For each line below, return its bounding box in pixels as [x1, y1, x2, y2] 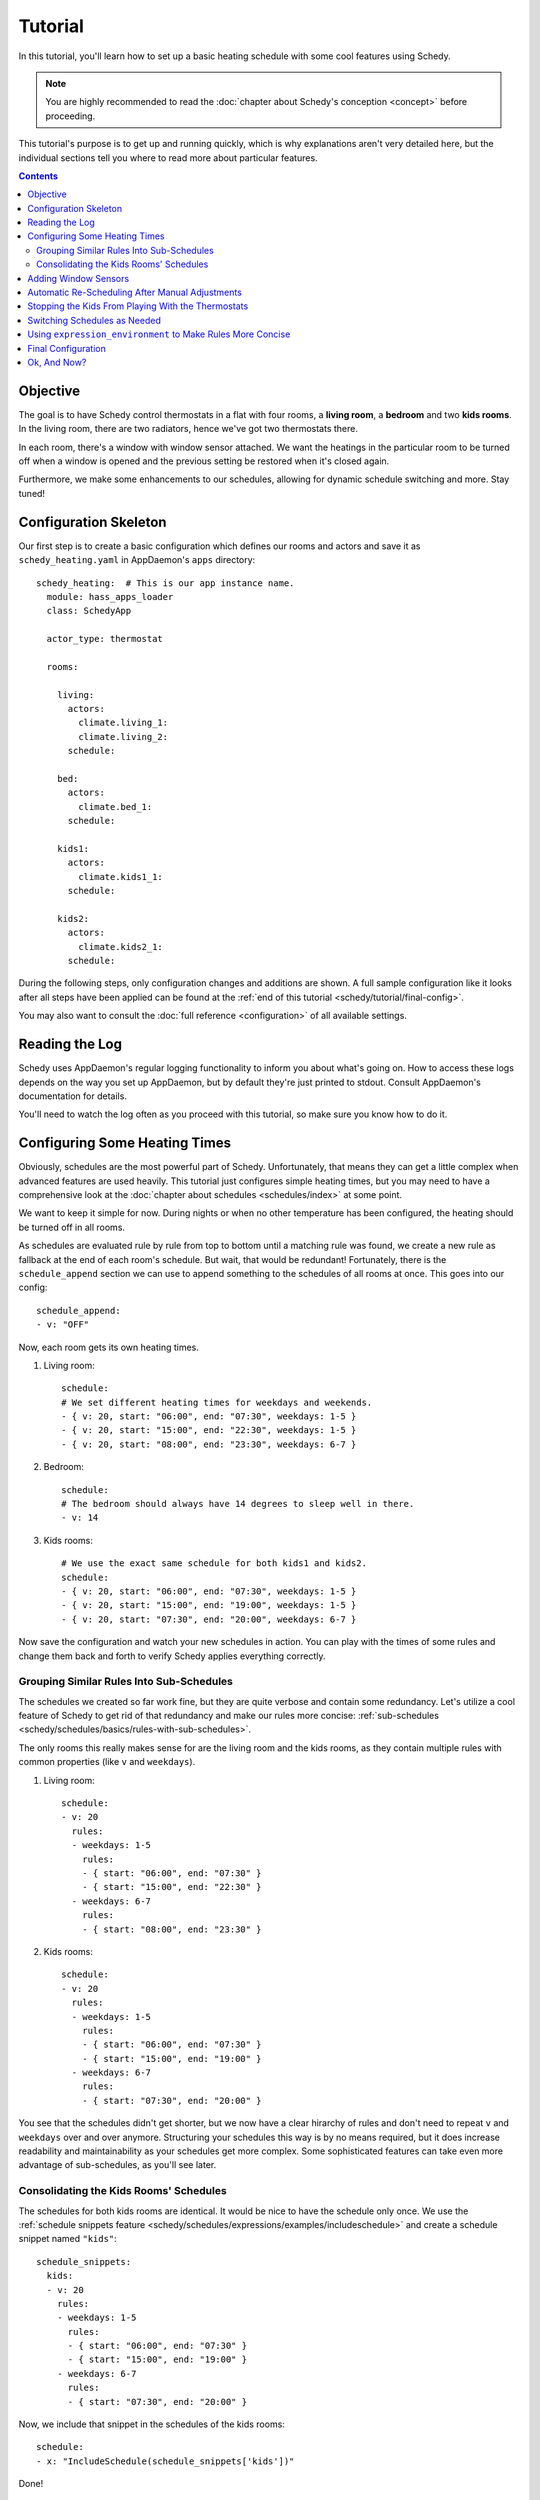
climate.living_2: [78, 731, 169, 742]
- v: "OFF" [36, 1319, 90, 1330]
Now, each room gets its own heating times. [18, 1341, 199, 1353]
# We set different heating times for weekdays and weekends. [61, 1396, 373, 1408]
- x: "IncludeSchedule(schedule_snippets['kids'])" [36, 2455, 295, 2467]
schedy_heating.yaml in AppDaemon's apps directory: [18, 554, 256, 566]
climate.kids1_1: [78, 871, 164, 882]
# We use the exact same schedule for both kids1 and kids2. [61, 1558, 367, 1569]
